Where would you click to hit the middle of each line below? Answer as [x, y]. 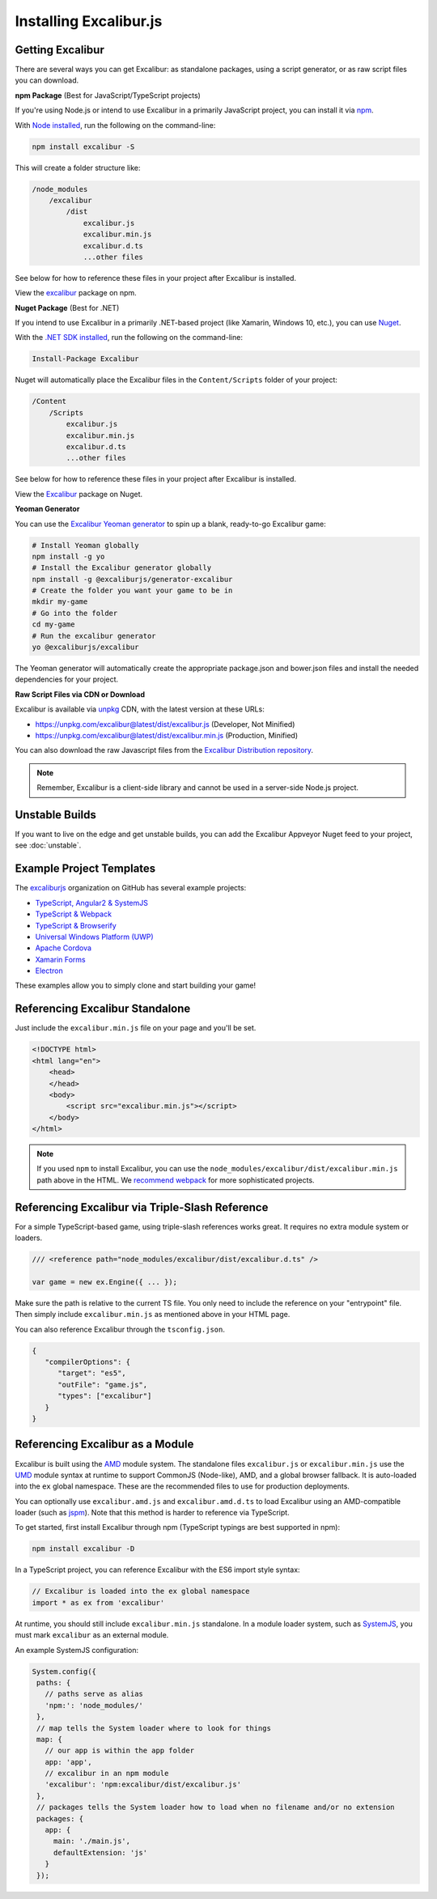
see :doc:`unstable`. [48, 845]
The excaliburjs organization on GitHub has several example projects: [131, 888]
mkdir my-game [60, 602]
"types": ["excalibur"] [105, 1396]
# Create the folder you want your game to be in [132, 591]
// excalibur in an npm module [107, 1774]
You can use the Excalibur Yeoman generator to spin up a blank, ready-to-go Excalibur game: [171, 524]
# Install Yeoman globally [85, 545]
